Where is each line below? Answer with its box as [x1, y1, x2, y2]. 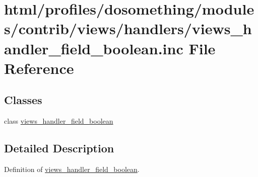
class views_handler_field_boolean [4, 116, 113, 126]
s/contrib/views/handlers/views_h [4, 18, 252, 39]
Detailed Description [4, 140, 114, 156]
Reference [4, 57, 74, 78]
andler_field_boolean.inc [4, 38, 183, 58]
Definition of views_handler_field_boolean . [4, 163, 140, 174]
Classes [4, 92, 42, 108]
